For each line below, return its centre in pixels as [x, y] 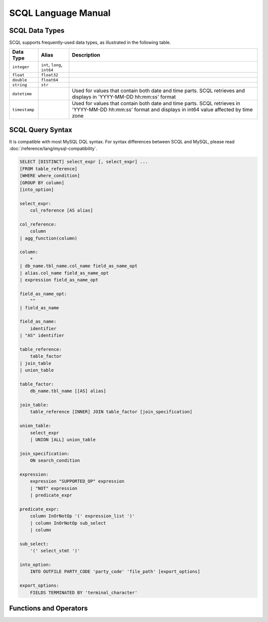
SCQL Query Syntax [41, 130]
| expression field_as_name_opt [59, 280]
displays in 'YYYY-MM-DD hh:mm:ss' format [124, 97]
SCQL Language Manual [60, 13]
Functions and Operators [48, 608]
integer [21, 67]
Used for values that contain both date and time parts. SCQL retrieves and [159, 91]
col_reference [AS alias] [62, 210]
